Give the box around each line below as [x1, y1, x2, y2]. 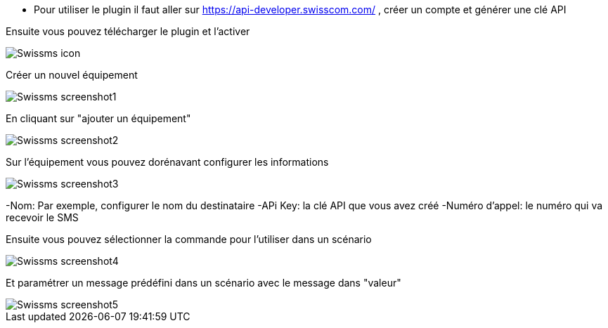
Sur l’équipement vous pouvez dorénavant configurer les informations [6, 156, 329, 168]
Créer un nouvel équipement [6, 69, 138, 81]
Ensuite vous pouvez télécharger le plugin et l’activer [6, 25, 250, 37]
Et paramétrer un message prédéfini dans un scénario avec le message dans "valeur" [6, 277, 401, 289]
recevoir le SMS [6, 211, 79, 223]
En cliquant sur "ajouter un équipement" [6, 112, 191, 124]
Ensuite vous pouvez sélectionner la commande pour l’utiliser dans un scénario [6, 233, 372, 245]
